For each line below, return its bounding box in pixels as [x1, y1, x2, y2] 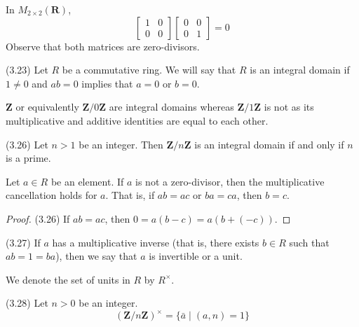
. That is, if [105, 188, 155, 202]
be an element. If [50, 174, 124, 188]
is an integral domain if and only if [194, 137, 344, 151]
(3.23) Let [6, 62, 48, 77]
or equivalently [15, 99, 79, 114]
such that [289, 235, 330, 249]
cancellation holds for [6, 188, 97, 202]
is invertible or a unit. [149, 249, 243, 263]
